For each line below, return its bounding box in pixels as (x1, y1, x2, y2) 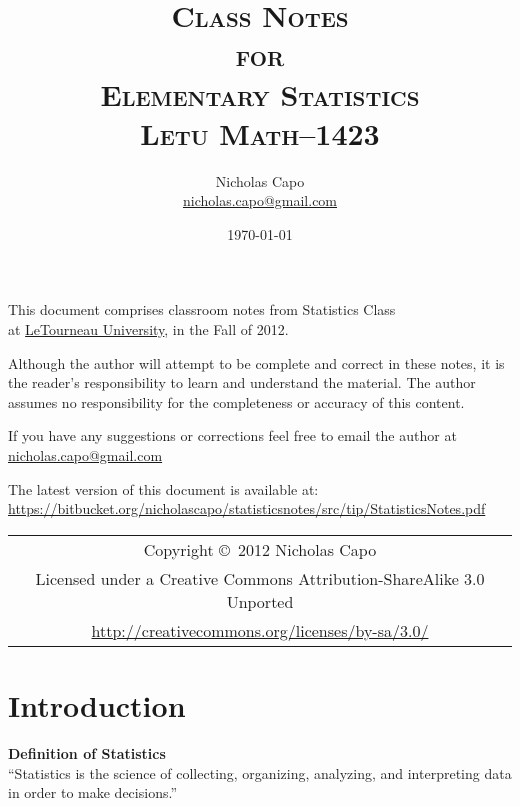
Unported (226, 589, 294, 613)
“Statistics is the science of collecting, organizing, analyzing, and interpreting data (8, 762, 512, 783)
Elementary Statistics (100, 73, 420, 114)
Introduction (8, 685, 186, 725)
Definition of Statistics (8, 742, 166, 763)
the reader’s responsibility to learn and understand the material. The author (8, 372, 476, 393)
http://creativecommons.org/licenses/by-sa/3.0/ (91, 618, 429, 642)
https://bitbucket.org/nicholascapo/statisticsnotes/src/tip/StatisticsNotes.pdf (8, 498, 486, 519)
